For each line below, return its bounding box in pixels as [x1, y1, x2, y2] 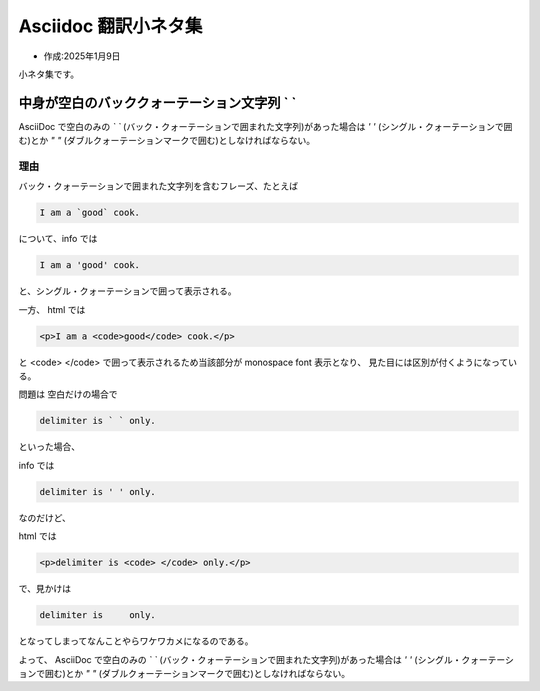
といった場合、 [18, 441, 80, 453]
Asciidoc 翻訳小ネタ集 [18, 15, 203, 37]
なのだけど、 [18, 511, 72, 524]
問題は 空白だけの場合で [18, 388, 118, 400]
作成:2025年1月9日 [43, 50, 121, 62]
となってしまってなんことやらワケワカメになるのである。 [18, 635, 254, 647]
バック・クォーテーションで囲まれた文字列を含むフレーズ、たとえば [18, 180, 299, 192]
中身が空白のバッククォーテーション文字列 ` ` [18, 94, 297, 111]
